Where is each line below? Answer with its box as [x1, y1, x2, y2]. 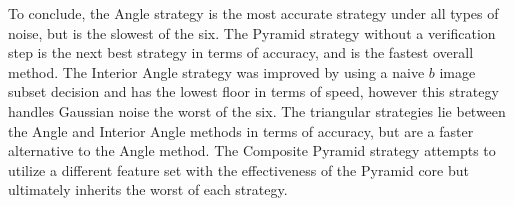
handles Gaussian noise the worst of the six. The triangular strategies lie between [8, 100, 506, 121]
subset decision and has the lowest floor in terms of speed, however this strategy [8, 81, 499, 102]
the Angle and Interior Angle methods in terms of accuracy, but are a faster [8, 120, 474, 141]
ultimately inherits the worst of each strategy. [8, 179, 288, 200]
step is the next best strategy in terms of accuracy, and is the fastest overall [8, 42, 474, 63]
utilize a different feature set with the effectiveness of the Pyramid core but [8, 159, 469, 180]
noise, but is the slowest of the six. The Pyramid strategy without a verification [8, 22, 496, 43]
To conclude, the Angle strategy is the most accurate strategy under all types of [8, 3, 499, 23]
